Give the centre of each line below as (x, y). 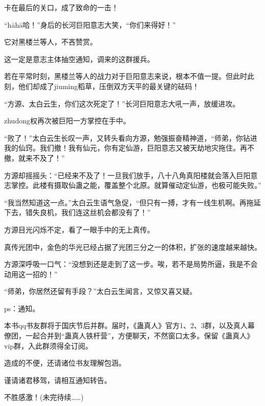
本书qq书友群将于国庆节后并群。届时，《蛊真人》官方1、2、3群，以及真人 (126, 325)
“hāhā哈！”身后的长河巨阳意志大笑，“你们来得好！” (90, 24)
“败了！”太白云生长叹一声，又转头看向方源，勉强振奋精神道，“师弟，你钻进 (131, 137)
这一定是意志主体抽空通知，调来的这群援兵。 (79, 59)
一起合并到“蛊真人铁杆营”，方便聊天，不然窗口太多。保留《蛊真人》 (140, 336)
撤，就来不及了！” (34, 157)
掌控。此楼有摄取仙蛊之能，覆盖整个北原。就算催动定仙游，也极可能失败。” (136, 185)
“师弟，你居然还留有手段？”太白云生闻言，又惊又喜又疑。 (101, 291)
